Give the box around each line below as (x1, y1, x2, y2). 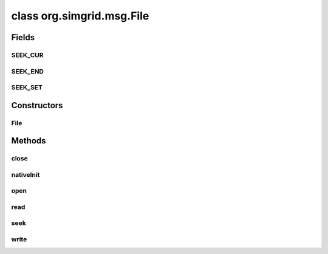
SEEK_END (11, 67, 44, 75)
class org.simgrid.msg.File (11, 9, 149, 22)
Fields (11, 32, 35, 43)
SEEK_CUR (11, 50, 44, 59)
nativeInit (11, 170, 40, 179)
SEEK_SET (11, 83, 43, 92)
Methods (11, 136, 46, 146)
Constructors (11, 100, 63, 111)
